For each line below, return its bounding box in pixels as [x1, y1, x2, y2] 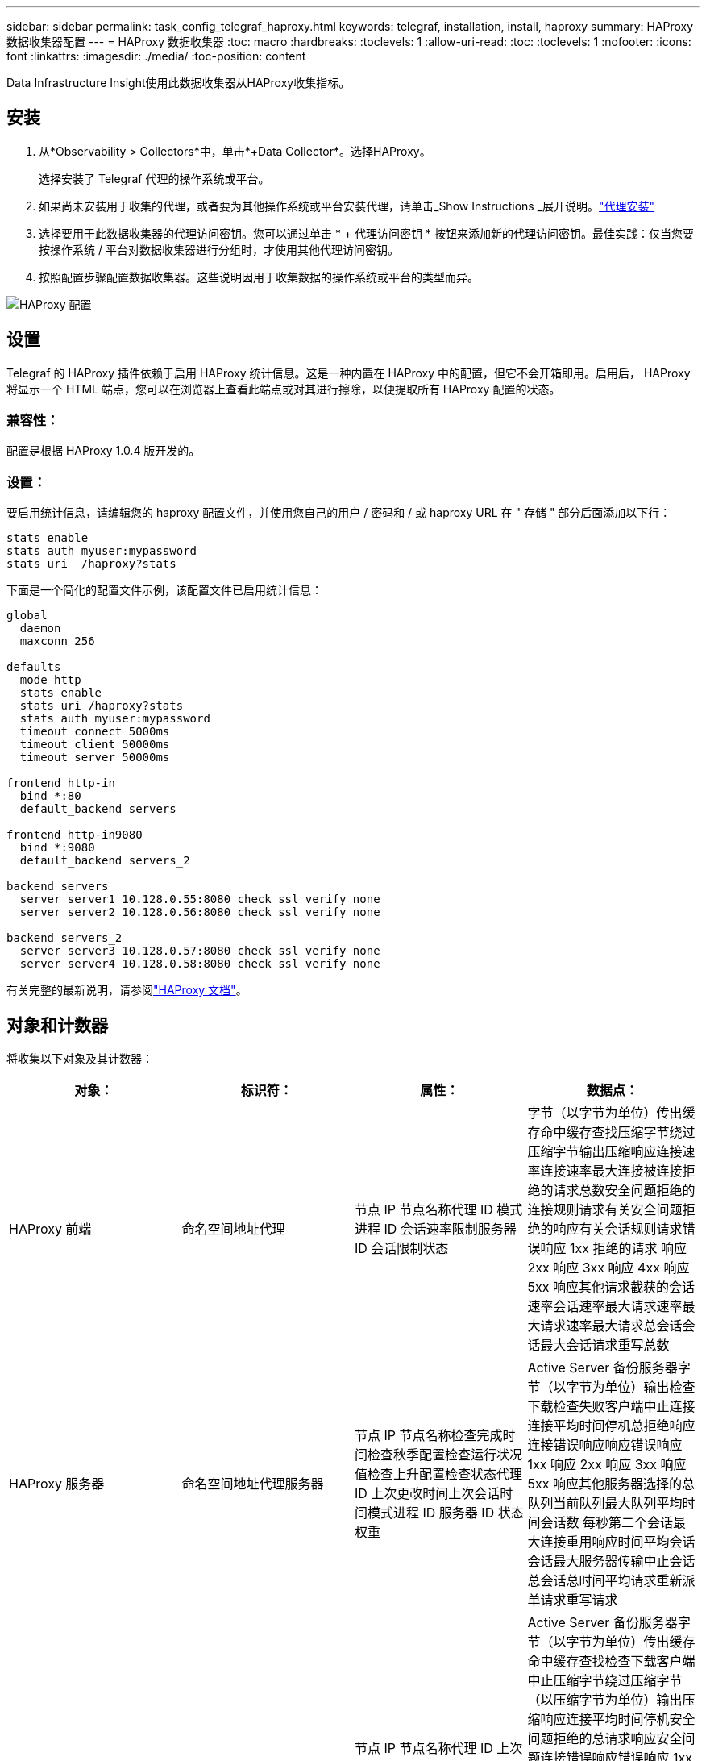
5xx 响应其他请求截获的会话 [527, 1279, 695, 1296]
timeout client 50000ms [19, 738, 170, 751]
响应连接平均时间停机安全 [540, 1711, 696, 1728]
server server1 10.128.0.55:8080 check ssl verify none [19, 893, 380, 906]
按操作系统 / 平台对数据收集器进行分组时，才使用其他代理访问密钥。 [39, 242, 399, 256]
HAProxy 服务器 [9, 1476, 105, 1492]
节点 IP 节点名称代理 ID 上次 [355, 1740, 523, 1757]
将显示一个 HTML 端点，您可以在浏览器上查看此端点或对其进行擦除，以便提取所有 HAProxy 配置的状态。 [6, 381, 561, 396]
